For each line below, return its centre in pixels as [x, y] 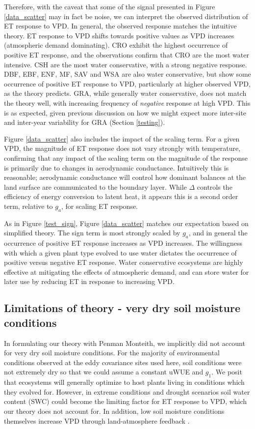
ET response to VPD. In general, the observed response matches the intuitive [120, 26]
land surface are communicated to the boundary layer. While [95, 186]
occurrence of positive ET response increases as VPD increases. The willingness [123, 243]
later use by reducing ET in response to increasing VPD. [89, 281]
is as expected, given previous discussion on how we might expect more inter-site [125, 112]
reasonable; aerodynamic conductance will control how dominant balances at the [125, 177]
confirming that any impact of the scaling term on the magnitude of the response [126, 157]
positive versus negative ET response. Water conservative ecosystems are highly [124, 262]
